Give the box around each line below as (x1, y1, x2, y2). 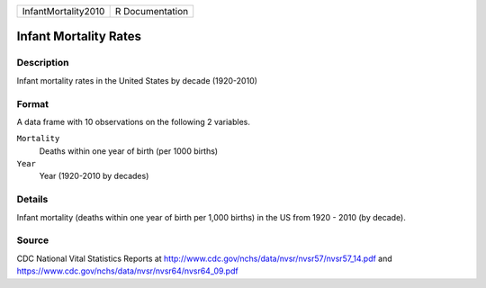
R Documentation (114, 5, 189, 17)
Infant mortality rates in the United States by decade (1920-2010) (16, 75, 258, 85)
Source (16, 234, 49, 247)
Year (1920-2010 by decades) (39, 171, 149, 182)
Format (16, 97, 49, 110)
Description (16, 57, 69, 69)
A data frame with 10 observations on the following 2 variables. (16, 116, 251, 127)
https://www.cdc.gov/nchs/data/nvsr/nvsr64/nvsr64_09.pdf (16, 265, 238, 276)
